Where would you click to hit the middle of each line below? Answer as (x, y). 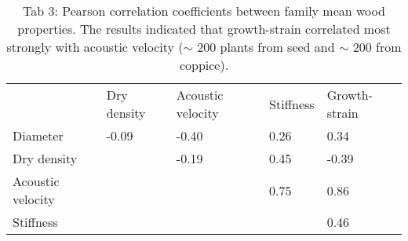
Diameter (38, 135)
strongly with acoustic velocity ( (95, 47)
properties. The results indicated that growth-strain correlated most (204, 29)
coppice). (204, 65)
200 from (377, 47)
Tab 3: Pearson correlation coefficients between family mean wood (204, 11)
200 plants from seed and (266, 47)
